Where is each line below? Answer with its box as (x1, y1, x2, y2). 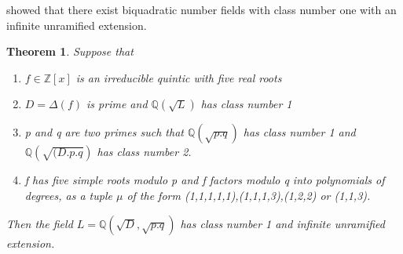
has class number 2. (97, 143, 192, 160)
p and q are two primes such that (24, 124, 184, 140)
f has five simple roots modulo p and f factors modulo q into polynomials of (24, 172, 385, 188)
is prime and (86, 96, 148, 112)
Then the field (6, 215, 73, 231)
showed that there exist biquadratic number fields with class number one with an (6, 2, 397, 17)
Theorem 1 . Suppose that (6, 43, 134, 60)
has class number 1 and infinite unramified (180, 215, 385, 231)
